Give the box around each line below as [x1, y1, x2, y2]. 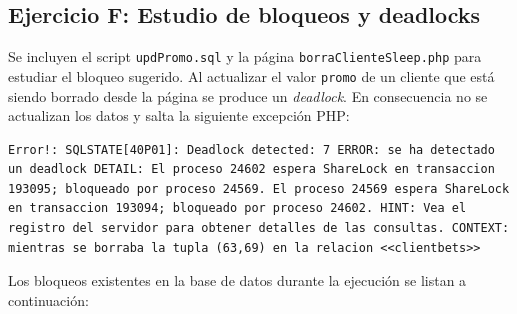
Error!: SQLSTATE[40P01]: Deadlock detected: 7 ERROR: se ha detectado [8, 142, 495, 157]
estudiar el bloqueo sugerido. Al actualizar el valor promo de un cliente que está [8, 65, 495, 86]
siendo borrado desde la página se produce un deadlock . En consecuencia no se [8, 85, 488, 106]
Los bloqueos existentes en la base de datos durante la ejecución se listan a [8, 270, 467, 291]
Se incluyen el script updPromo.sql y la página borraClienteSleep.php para [8, 46, 482, 67]
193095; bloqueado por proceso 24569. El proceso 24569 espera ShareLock [8, 181, 510, 196]
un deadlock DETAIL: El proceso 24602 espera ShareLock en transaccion [8, 162, 495, 177]
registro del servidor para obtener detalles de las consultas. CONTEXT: [8, 221, 510, 236]
